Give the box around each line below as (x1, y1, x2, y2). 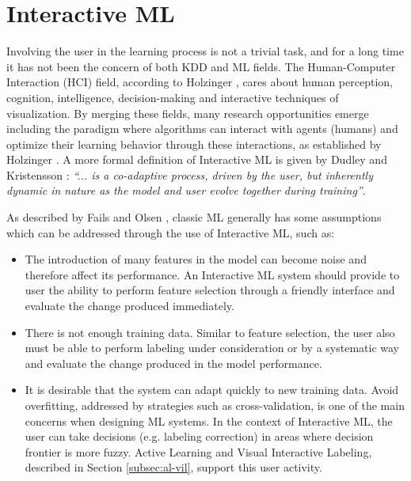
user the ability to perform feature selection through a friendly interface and (25, 282, 395, 298)
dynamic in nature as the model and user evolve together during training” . (6, 182, 366, 199)
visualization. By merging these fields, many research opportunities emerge (6, 104, 369, 121)
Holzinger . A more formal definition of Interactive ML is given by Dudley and (6, 151, 387, 168)
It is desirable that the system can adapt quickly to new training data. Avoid (25, 381, 399, 398)
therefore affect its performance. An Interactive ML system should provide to (25, 266, 400, 282)
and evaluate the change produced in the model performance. (25, 354, 322, 371)
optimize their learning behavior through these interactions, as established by (6, 135, 382, 152)
